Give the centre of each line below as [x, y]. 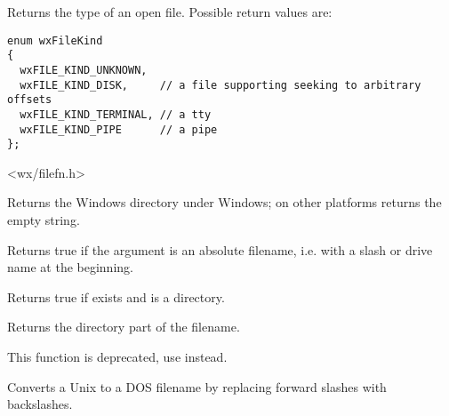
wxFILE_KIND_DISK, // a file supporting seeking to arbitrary [220, 85]
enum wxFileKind [55, 40]
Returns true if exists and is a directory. [116, 296]
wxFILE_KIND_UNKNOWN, [84, 70]
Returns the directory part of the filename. [124, 327]
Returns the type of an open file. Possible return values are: [170, 12]
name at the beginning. [70, 267]
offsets [30, 100]
